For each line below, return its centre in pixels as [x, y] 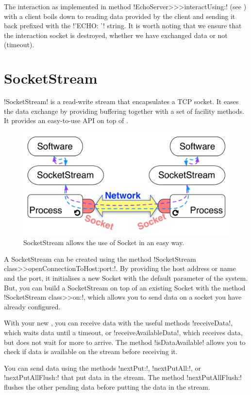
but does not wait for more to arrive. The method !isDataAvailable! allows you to [125, 342]
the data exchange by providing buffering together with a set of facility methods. [124, 111]
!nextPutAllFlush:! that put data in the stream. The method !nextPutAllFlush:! [123, 377]
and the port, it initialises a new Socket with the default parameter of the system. [126, 278]
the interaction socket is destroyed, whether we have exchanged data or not [116, 35]
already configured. [32, 306]
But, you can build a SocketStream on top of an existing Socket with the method [125, 287]
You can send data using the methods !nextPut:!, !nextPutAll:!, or [102, 368]
